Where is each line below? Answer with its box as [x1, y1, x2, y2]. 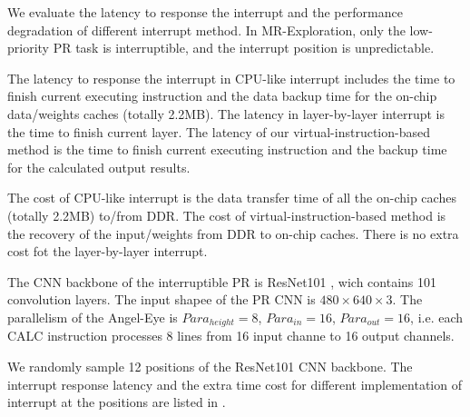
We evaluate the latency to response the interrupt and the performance [7, 3, 403, 21]
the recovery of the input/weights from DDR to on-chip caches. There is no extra [7, 223, 459, 243]
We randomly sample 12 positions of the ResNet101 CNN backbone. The [7, 356, 413, 375]
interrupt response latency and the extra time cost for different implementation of [7, 374, 462, 393]
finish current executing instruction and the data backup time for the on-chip [7, 86, 437, 105]
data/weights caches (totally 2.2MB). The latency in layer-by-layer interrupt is [7, 104, 446, 123]
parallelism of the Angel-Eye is [7, 307, 178, 326]
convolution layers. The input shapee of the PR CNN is [7, 290, 316, 309]
